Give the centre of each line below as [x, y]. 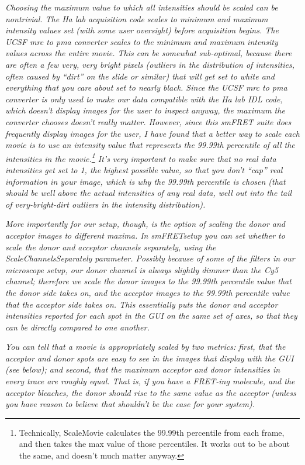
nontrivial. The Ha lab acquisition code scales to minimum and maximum [137, 18]
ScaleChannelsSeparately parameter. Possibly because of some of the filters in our [150, 258]
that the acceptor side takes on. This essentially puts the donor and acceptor [142, 304]
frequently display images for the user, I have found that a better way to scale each [152, 133]
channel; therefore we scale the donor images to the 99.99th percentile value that [148, 281]
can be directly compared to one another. [77, 327]
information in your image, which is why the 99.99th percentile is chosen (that [145, 181]
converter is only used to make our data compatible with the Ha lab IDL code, [144, 99]
